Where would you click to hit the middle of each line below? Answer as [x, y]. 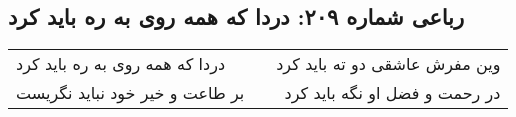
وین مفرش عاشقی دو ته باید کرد [388, 64]
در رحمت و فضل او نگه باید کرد [392, 93]
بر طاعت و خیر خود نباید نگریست [130, 93]
